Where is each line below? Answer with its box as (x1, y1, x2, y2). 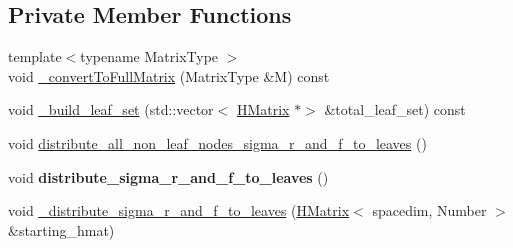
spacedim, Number (372, 200, 487, 221)
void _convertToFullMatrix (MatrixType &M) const (8, 65, 330, 86)
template (8, 46, 62, 67)
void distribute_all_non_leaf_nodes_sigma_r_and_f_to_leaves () (8, 132, 427, 153)
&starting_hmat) (8, 219, 115, 240)
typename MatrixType (80, 46, 219, 67)
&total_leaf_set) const (324, 99, 466, 120)
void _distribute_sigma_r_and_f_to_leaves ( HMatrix (8, 200, 350, 221)
